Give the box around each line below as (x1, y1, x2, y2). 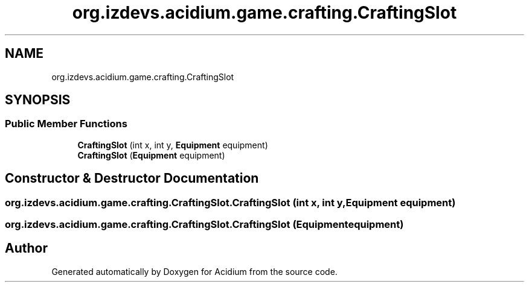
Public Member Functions (5, 118, 127, 130)
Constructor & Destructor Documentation (5, 171, 259, 186)
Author (5, 241, 48, 256)
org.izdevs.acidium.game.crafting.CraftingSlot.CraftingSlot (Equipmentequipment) (5, 218, 404, 231)
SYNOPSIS (5, 92, 71, 108)
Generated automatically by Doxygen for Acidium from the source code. (51, 266, 338, 277)
